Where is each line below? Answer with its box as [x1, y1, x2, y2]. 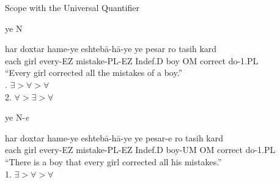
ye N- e [5, 111, 29, 124]
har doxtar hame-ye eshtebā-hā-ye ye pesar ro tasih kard [5, 42, 217, 55]
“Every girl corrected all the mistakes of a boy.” [5, 66, 183, 79]
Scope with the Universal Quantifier [5, 1, 139, 13]
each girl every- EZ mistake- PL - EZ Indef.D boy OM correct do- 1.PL [5, 54, 259, 67]
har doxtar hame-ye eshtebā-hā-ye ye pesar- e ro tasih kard [5, 131, 224, 144]
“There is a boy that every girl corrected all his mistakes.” [5, 155, 222, 168]
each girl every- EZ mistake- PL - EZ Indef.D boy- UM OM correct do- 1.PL [5, 143, 276, 156]
